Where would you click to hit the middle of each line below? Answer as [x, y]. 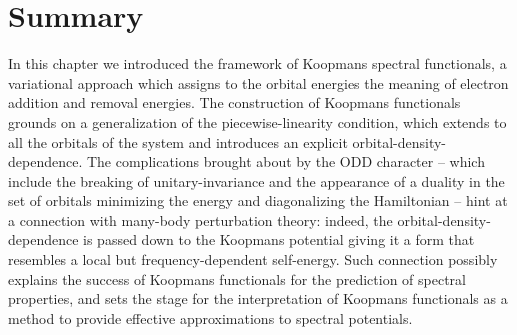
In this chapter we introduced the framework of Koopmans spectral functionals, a [257, 63]
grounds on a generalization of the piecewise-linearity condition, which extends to [257, 121]
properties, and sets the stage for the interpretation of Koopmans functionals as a [258, 298]
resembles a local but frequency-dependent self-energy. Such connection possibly [253, 259]
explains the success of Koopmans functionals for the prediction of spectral [237, 278]
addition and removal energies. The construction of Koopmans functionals [234, 102]
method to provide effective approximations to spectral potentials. [210, 317]
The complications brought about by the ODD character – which [285, 161]
